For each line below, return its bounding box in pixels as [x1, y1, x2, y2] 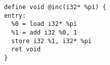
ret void [11, 46, 41, 53]
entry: [4, 12, 26, 19]
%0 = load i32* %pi [11, 20, 77, 28]
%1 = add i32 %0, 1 [11, 28, 77, 36]
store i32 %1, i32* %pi [11, 37, 92, 45]
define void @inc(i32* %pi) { [4, 4, 106, 11]
